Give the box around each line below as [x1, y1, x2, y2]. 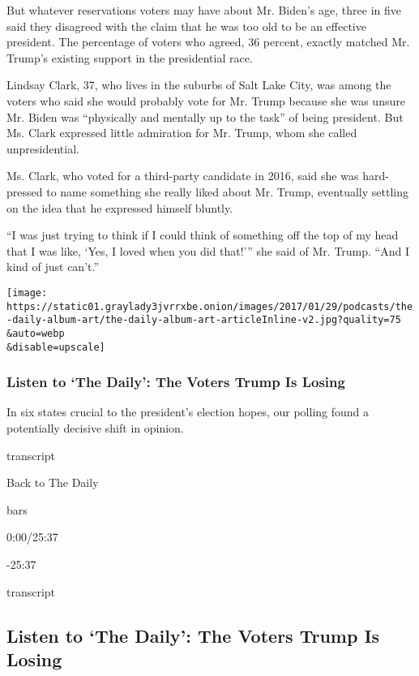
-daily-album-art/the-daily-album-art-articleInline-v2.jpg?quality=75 [6, 314, 401, 326]
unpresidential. [6, 140, 79, 157]
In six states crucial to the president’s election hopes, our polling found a [6, 403, 370, 420]
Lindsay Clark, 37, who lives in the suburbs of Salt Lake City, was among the [6, 76, 391, 93]
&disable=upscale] [6, 341, 105, 353]
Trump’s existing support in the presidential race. [6, 49, 253, 66]
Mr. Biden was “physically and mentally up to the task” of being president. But [6, 108, 404, 125]
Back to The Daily [6, 474, 99, 491]
